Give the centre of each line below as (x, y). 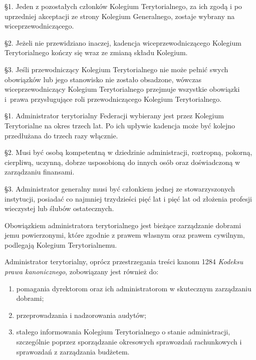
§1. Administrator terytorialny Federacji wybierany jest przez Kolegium (114, 116)
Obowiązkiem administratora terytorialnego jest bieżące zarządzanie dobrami (123, 225)
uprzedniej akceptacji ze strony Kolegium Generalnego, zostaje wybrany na (120, 16)
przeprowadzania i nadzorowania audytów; (81, 315)
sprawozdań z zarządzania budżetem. (73, 351)
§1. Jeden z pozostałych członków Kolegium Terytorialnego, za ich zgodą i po (123, 6)
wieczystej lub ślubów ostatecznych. (59, 208)
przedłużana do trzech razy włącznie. (61, 135)
